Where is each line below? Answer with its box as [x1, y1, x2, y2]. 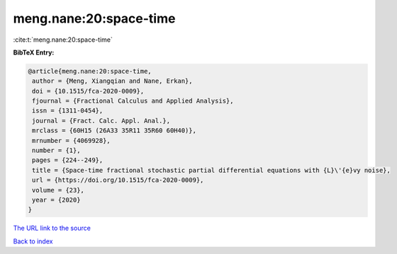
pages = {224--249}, [32, 156, 104, 164]
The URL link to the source [13, 224, 91, 233]
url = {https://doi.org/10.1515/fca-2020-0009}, [32, 176, 204, 184]
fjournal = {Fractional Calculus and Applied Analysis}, [32, 97, 234, 105]
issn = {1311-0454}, [32, 107, 104, 115]
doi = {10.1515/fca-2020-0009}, [32, 87, 145, 95]
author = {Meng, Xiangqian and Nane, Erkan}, [32, 77, 193, 85]
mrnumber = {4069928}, [32, 137, 111, 144]
